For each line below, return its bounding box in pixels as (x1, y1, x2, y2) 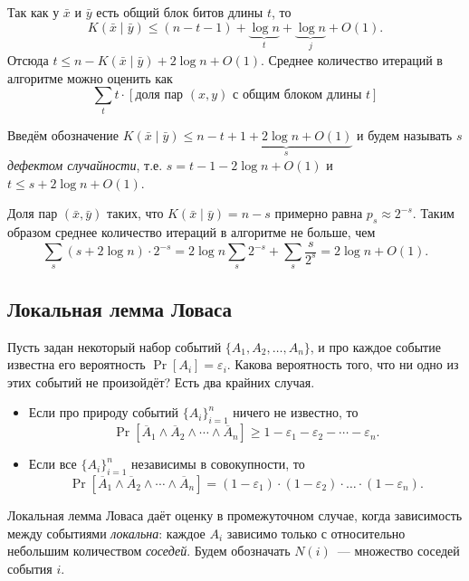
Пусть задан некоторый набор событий (7, 337, 222, 356)
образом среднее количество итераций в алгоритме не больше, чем (7, 222, 376, 241)
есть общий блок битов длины (96, 3, 263, 21)
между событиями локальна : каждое (7, 523, 206, 542)
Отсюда (7, 51, 49, 70)
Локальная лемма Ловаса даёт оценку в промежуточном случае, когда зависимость (7, 506, 463, 524)
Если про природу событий (28, 403, 179, 422)
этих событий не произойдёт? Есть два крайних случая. (7, 372, 315, 391)
